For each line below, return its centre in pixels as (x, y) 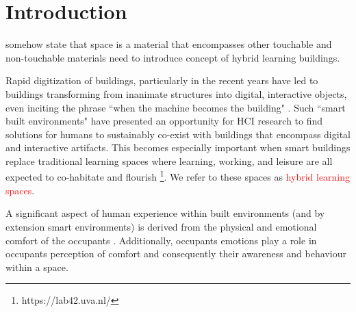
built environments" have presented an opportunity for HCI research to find (164, 121)
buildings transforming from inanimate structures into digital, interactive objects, (176, 93)
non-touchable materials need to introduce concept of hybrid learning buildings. (173, 57)
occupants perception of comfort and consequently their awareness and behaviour (176, 253)
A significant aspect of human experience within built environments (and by (165, 213)
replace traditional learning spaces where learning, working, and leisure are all (169, 160)
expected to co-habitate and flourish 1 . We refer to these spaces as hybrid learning (178, 176)
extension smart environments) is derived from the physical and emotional (161, 226)
